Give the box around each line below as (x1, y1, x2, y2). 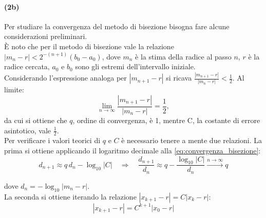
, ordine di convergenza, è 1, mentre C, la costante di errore (72, 115, 260, 126)
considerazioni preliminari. (4, 31, 87, 42)
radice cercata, (4, 61, 50, 72)
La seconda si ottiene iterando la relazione (4, 191, 137, 202)
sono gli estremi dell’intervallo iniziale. (75, 61, 196, 72)
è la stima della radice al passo (135, 51, 232, 62)
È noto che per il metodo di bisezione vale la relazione (4, 41, 174, 51)
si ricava (166, 72, 192, 83)
